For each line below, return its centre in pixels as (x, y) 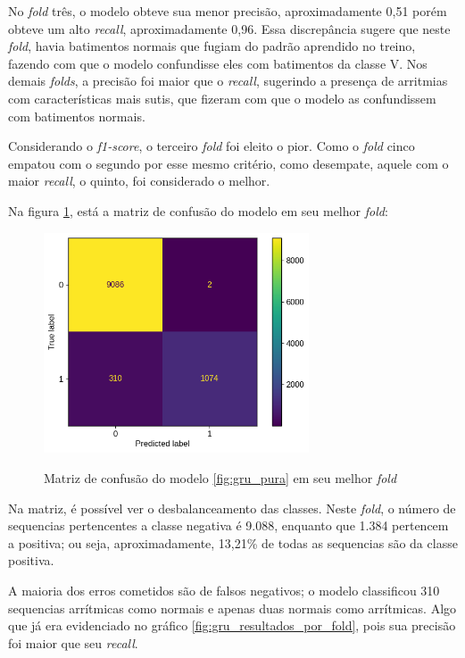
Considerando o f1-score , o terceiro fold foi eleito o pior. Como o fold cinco (212, 146)
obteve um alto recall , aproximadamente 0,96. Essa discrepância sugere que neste (229, 28)
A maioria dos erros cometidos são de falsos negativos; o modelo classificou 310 (224, 590)
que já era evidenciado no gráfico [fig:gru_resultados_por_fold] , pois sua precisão (232, 625)
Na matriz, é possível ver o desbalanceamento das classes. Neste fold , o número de (232, 508)
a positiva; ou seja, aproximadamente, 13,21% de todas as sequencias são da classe (233, 542)
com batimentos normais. (77, 116)
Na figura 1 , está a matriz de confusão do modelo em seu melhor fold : (198, 210)
